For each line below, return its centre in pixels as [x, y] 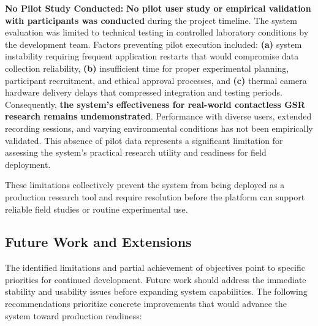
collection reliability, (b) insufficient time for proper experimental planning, [147, 68]
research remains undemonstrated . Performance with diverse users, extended [158, 116]
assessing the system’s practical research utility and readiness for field [136, 152]
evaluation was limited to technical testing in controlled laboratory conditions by [157, 32]
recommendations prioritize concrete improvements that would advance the [146, 304]
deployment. [28, 164]
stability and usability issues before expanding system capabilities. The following [156, 291]
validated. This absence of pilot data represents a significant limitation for [144, 140]
